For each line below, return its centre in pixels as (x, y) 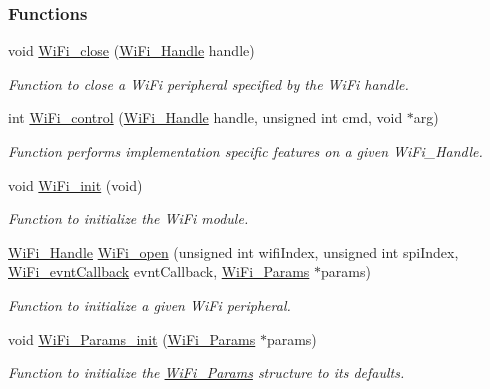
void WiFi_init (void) (75, 184)
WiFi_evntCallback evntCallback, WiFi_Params (159, 271)
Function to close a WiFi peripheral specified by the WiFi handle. (208, 83)
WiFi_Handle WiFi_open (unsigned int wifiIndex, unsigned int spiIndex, (233, 251)
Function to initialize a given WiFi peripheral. (149, 304)
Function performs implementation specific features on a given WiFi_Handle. (245, 151)
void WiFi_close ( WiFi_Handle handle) (131, 50)
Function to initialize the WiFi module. (128, 218)
